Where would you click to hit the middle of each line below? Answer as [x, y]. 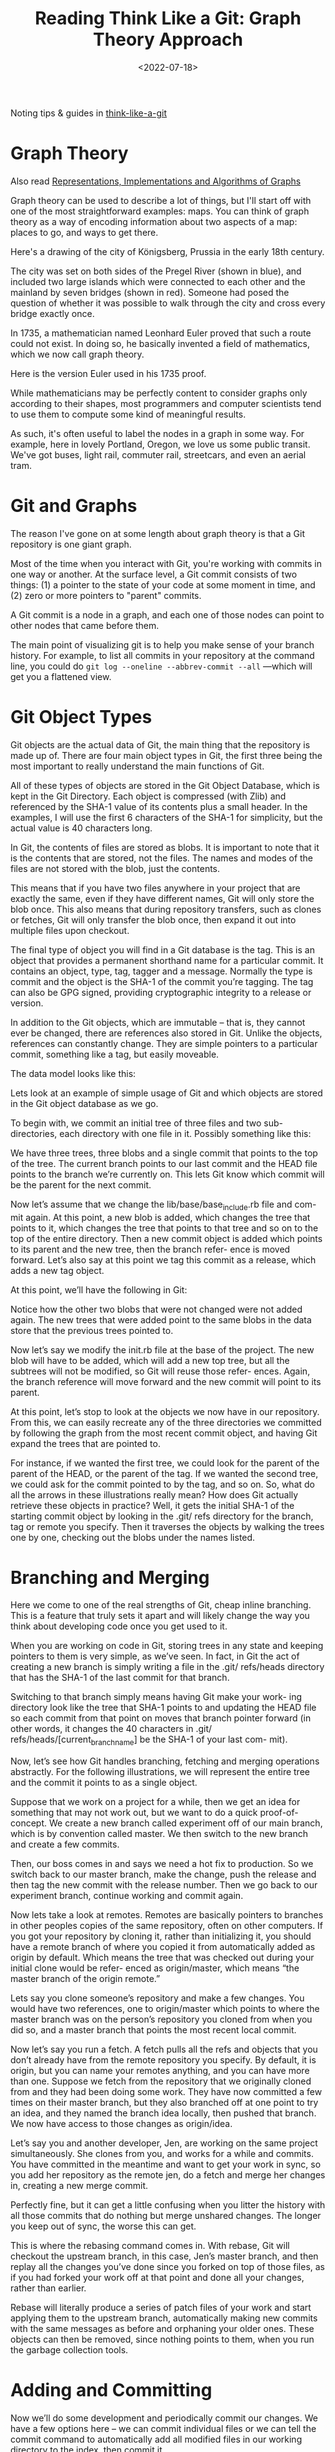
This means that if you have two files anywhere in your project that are [155, 888]
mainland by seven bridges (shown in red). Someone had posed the [150, 292]
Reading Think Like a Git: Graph [168, 18]
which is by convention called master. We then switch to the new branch [159, 1834]
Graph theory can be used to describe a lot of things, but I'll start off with [161, 200]
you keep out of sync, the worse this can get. [103, 2226]
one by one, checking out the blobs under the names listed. [133, 1537]
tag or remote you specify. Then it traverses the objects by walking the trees [167, 1526]
